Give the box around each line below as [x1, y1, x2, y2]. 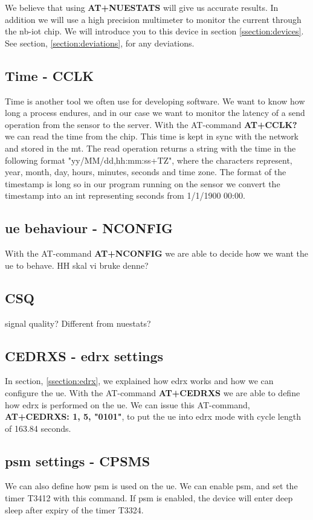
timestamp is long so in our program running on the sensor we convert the [5, 177, 280, 190]
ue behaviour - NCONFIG [5, 219, 173, 237]
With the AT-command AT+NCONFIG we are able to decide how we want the [5, 247, 309, 260]
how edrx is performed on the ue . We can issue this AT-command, [5, 398, 250, 411]
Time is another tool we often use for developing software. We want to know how [5, 94, 305, 107]
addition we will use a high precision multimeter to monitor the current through [5, 13, 302, 25]
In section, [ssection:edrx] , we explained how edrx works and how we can [5, 374, 274, 387]
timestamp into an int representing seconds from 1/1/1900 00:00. [5, 189, 245, 202]
